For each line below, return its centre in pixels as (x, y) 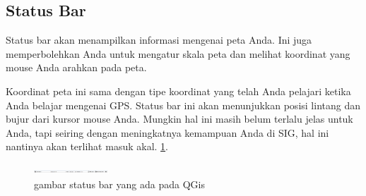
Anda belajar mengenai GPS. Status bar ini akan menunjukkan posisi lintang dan (183, 105)
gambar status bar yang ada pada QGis (119, 184)
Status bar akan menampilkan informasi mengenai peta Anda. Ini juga (159, 40)
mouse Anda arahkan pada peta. (76, 67)
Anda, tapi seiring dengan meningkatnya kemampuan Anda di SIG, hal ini (167, 132)
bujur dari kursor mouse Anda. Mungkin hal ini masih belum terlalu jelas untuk (179, 119)
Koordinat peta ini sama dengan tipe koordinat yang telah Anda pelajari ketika (178, 91)
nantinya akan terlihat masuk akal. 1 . (87, 146)
